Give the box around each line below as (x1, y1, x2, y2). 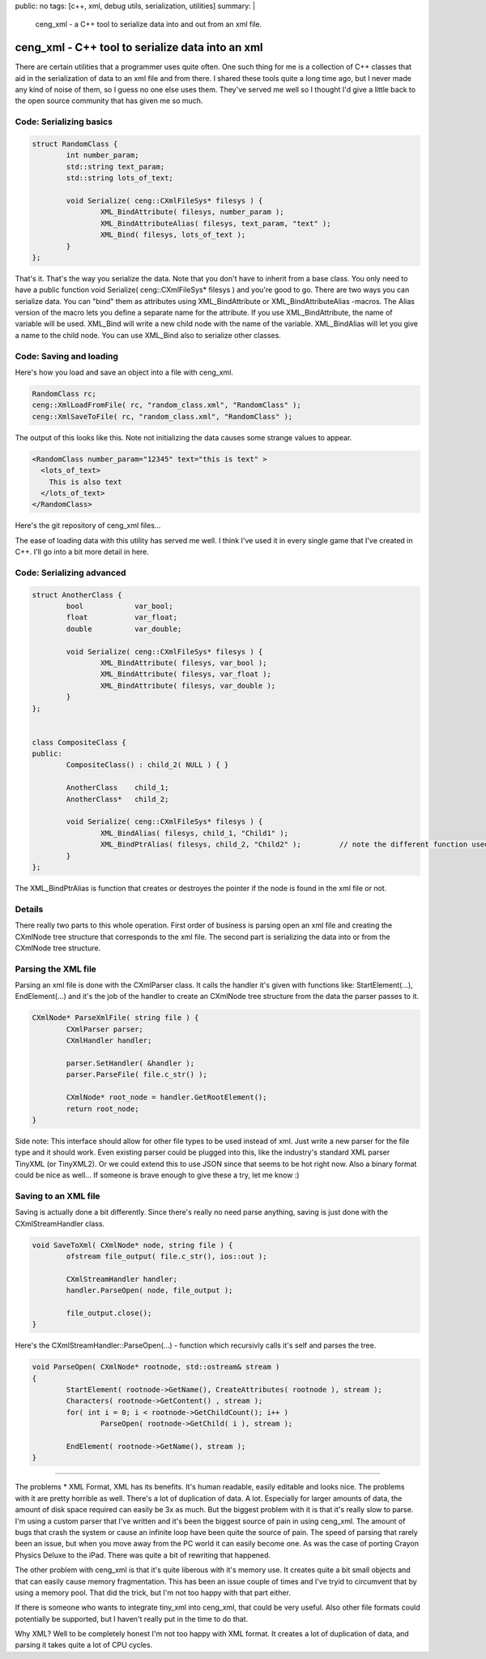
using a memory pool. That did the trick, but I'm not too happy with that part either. (15, 1588, 292, 1597)
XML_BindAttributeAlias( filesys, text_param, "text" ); (100, 219, 331, 228)
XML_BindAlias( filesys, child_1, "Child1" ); (100, 828, 289, 838)
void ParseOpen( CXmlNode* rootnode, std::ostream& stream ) (32, 1362, 280, 1372)
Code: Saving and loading (15, 350, 119, 362)
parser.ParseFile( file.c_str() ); (66, 1070, 208, 1079)
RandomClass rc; (32, 389, 97, 398)
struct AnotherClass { (32, 590, 122, 599)
